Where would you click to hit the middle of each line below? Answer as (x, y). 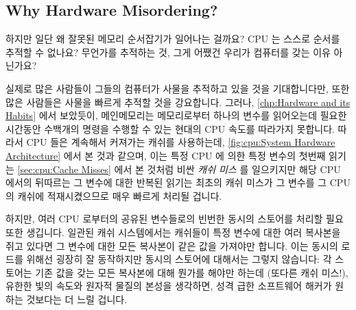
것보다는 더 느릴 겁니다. (77, 299)
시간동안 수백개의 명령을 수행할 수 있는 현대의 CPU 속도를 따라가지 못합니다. (170, 128)
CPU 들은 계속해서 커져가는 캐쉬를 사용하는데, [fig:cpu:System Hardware (181, 142)
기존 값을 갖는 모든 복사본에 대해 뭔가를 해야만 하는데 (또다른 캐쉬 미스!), (192, 272)
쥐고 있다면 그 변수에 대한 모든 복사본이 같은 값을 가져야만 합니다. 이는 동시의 (172, 245)
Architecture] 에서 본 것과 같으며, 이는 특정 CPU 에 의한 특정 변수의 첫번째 (166, 155)
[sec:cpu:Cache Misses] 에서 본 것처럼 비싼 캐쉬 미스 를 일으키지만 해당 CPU (179, 169)
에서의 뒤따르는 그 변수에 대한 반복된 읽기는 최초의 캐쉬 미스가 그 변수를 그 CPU (178, 182)
